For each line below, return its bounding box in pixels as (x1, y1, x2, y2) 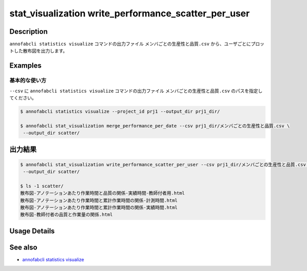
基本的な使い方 (9, 77, 47, 84)
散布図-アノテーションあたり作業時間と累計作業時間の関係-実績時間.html (20, 205, 178, 211)
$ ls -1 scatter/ (20, 183, 64, 189)
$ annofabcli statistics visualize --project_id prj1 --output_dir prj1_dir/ (20, 108, 220, 114)
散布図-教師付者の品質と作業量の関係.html (20, 212, 113, 218)
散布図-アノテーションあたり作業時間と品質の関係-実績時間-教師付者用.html (20, 190, 185, 196)
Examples (9, 61, 42, 70)
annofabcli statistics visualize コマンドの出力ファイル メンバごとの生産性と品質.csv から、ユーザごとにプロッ (9, 41, 265, 47)
